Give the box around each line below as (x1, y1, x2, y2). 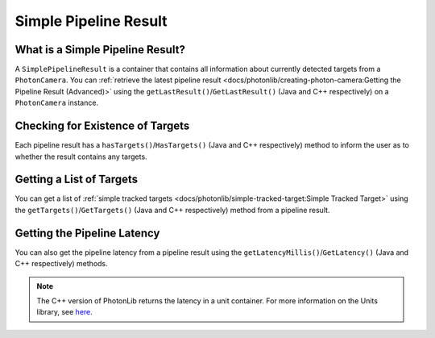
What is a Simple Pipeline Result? (14, 43, 185, 56)
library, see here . (36, 307, 93, 317)
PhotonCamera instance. (14, 98, 99, 108)
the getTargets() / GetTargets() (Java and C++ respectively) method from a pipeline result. (14, 205, 330, 215)
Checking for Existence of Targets (14, 119, 190, 133)
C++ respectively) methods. (14, 259, 108, 269)
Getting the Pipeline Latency (14, 226, 160, 240)
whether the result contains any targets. (14, 152, 148, 161)
